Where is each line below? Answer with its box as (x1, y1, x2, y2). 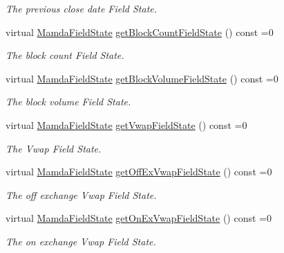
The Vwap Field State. (6, 141, 102, 155)
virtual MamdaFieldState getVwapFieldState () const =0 (6, 117, 247, 132)
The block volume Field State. (6, 94, 131, 109)
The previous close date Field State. (6, 1, 158, 15)
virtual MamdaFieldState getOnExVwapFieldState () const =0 (6, 211, 272, 225)
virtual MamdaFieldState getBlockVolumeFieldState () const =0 (6, 71, 278, 85)
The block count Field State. (6, 48, 124, 62)
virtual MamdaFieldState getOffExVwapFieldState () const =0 (6, 164, 272, 179)
